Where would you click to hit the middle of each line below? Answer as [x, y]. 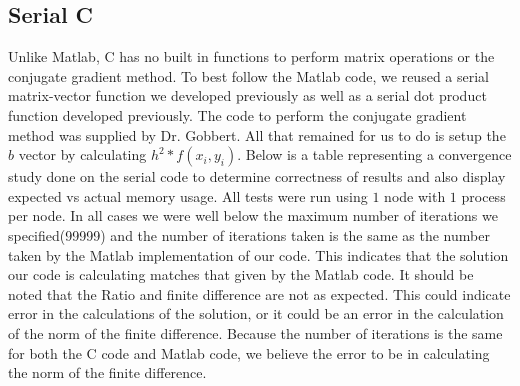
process [483, 195]
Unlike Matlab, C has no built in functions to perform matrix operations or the [251, 56]
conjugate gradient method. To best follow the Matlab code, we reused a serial [248, 75]
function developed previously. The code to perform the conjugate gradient [237, 114]
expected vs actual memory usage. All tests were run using [188, 195]
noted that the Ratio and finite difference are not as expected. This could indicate [259, 293]
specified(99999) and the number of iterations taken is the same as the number [249, 234]
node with [415, 195]
